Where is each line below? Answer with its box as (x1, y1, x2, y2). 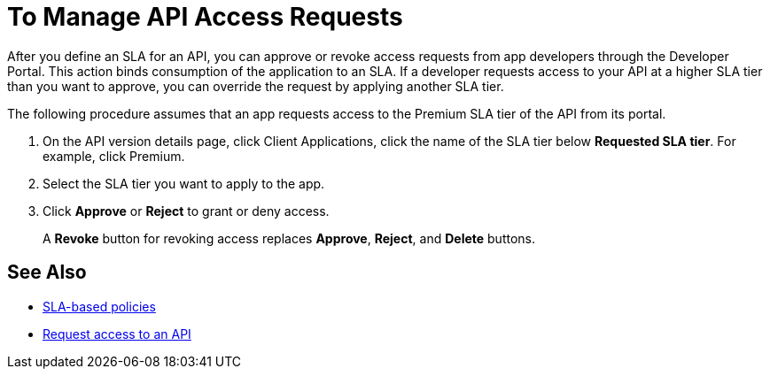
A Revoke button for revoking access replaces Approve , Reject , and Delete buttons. (43, 230, 536, 246)
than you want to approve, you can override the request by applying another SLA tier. (7, 78, 504, 94)
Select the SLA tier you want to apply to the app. (43, 175, 325, 191)
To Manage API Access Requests (7, 2, 403, 32)
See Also (7, 261, 87, 284)
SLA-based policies (43, 298, 156, 314)
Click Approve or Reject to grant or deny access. (43, 203, 330, 219)
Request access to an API (43, 326, 191, 341)
